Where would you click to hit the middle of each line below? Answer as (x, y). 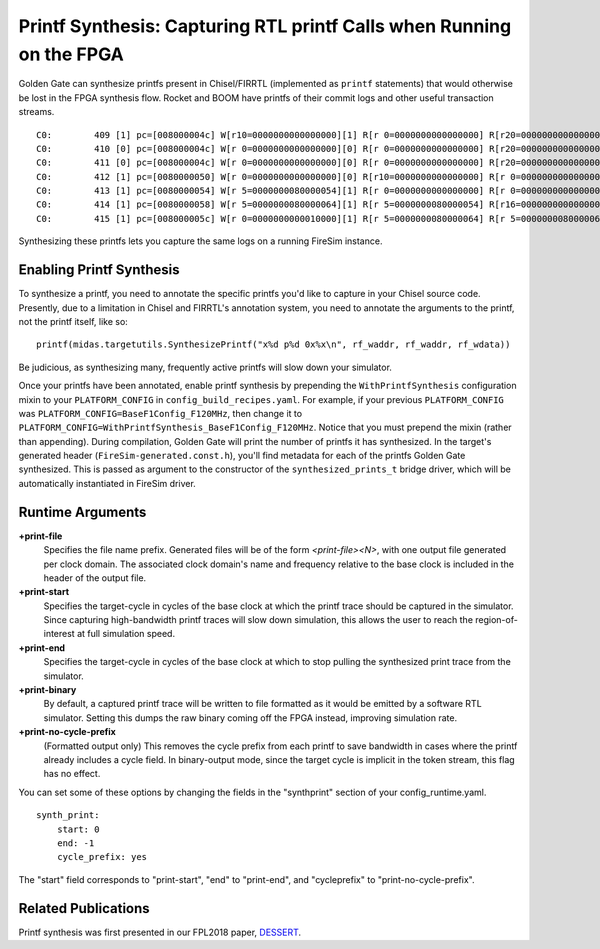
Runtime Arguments (82, 511)
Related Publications (84, 908)
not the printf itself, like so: (73, 321)
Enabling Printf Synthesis (99, 270)
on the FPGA (71, 54)
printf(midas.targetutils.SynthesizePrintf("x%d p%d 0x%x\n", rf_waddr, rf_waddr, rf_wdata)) (273, 344)
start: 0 (78, 829)
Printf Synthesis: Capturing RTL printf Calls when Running (265, 26)
